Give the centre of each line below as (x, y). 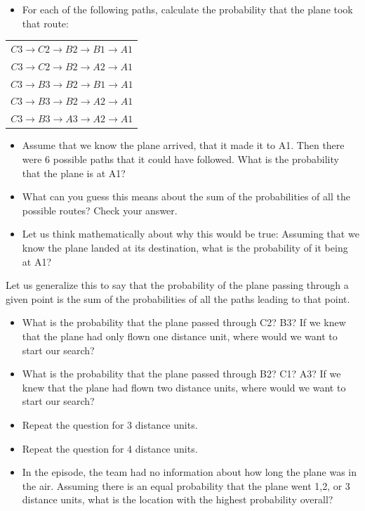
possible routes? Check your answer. (100, 210)
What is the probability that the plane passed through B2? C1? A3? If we (181, 374)
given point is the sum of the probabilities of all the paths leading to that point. (178, 298)
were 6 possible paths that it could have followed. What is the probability (180, 159)
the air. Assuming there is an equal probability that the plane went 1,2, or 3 (186, 485)
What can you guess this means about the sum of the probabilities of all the (186, 196)
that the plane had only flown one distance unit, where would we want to (180, 336)
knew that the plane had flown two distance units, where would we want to (184, 387)
